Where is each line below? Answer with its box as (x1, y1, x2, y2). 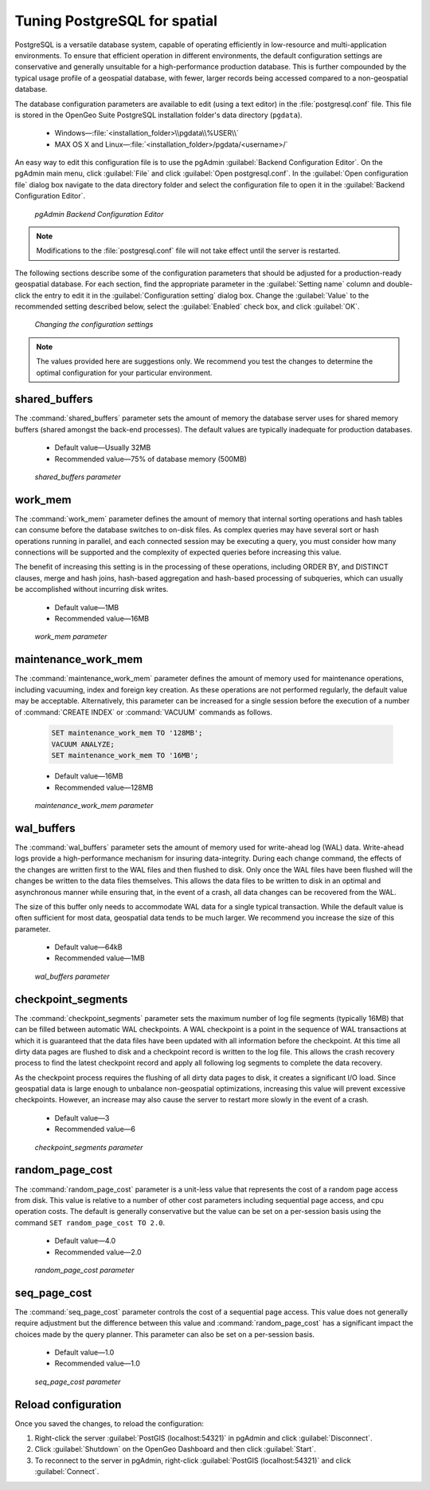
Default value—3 (54, 1113, 110, 1122)
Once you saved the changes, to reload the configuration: (14, 1418, 205, 1428)
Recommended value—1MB (54, 953, 145, 963)
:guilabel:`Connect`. (34, 1467, 100, 1476)
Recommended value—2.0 (54, 1247, 143, 1256)
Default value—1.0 (54, 1347, 115, 1357)
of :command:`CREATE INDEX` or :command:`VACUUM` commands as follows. (14, 707, 273, 717)
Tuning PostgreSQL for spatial (14, 12, 218, 30)
